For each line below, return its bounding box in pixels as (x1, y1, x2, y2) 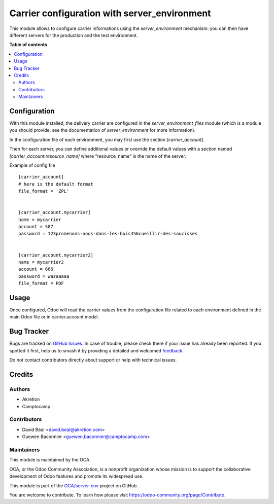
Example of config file (9, 162, 55, 168)
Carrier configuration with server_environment (9, 8, 211, 19)
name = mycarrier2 (18, 259, 64, 265)
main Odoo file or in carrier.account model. (9, 314, 99, 320)
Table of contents (9, 42, 48, 48)
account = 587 (18, 224, 53, 230)
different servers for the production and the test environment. (9, 32, 138, 38)
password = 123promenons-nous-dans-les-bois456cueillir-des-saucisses (18, 231, 198, 237)
